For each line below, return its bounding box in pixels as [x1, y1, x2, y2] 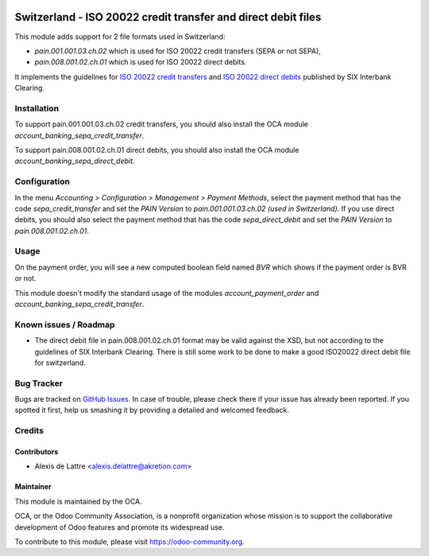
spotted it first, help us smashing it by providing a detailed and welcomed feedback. [14, 406, 289, 415]
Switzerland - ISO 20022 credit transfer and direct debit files [14, 10, 322, 24]
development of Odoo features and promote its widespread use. [14, 522, 225, 532]
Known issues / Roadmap [14, 319, 115, 330]
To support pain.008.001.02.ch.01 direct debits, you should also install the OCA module [14, 146, 300, 154]
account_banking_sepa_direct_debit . [14, 156, 135, 166]
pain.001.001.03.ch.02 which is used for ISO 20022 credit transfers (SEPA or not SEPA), [34, 46, 321, 56]
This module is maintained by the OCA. [14, 496, 142, 506]
